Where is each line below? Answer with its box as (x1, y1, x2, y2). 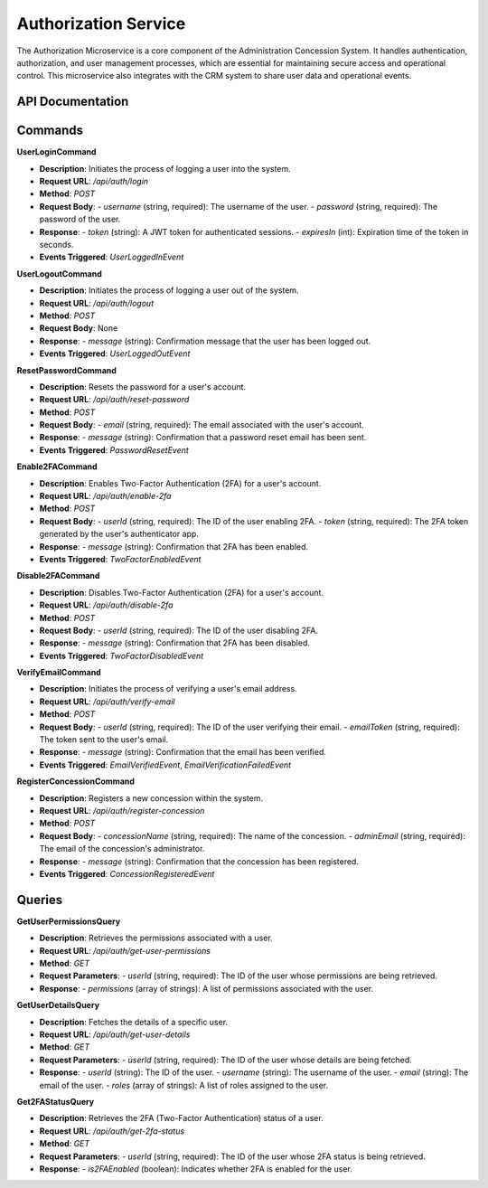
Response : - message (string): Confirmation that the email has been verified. (39, 747, 327, 758)
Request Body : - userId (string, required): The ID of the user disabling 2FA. (39, 625, 318, 636)
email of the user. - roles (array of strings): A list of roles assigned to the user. (39, 1080, 329, 1090)
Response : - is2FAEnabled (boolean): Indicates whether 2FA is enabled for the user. (39, 1163, 352, 1174)
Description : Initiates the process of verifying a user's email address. (39, 684, 297, 694)
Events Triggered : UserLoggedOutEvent (39, 348, 191, 359)
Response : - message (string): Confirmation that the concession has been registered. (39, 855, 359, 867)
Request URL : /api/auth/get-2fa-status (39, 1126, 185, 1136)
